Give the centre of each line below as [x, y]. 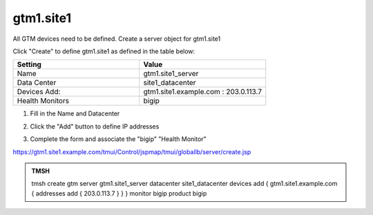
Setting [29, 64]
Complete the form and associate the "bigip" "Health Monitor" [118, 139]
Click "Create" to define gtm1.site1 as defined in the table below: [104, 51]
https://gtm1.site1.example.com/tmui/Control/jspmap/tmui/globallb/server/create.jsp [132, 151]
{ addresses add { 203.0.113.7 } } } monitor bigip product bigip [119, 193]
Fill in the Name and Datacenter [75, 113]
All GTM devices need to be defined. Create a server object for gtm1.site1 [117, 39]
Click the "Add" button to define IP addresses [95, 126]
